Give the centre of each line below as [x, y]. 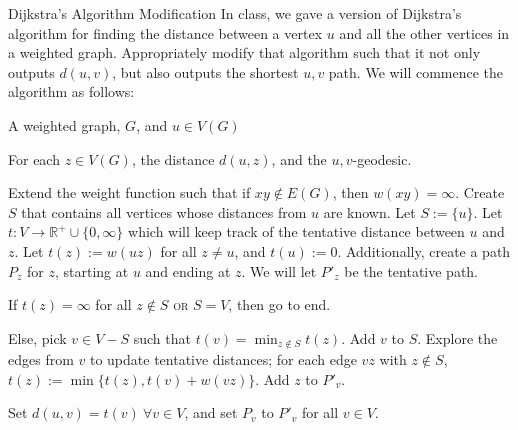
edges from [41, 359]
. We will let [279, 270]
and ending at [188, 270]
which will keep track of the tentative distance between [296, 231]
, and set [211, 412]
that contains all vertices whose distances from [164, 211]
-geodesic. [382, 158]
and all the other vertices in [424, 32]
